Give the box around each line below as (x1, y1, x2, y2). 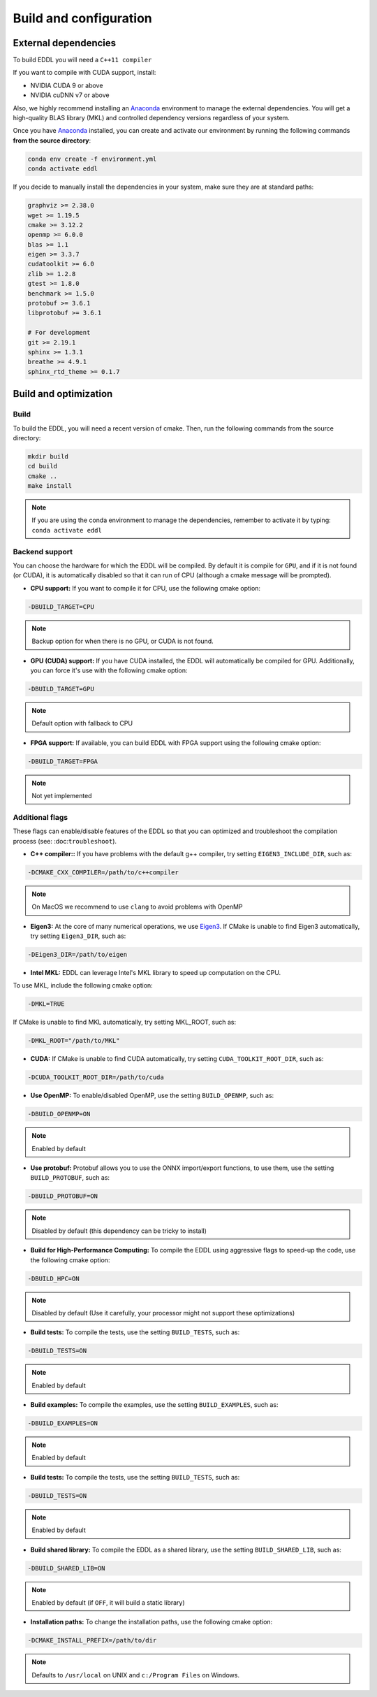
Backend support (13, 547, 73, 556)
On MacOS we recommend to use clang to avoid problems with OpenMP (31, 902, 244, 911)
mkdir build (27, 452, 69, 461)
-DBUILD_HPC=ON (27, 1274, 80, 1283)
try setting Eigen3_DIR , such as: (30, 932, 126, 940)
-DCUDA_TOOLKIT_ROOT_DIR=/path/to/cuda (27, 1074, 164, 1081)
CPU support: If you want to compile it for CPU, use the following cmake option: (30, 584, 261, 592)
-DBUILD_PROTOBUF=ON (27, 1192, 98, 1200)
